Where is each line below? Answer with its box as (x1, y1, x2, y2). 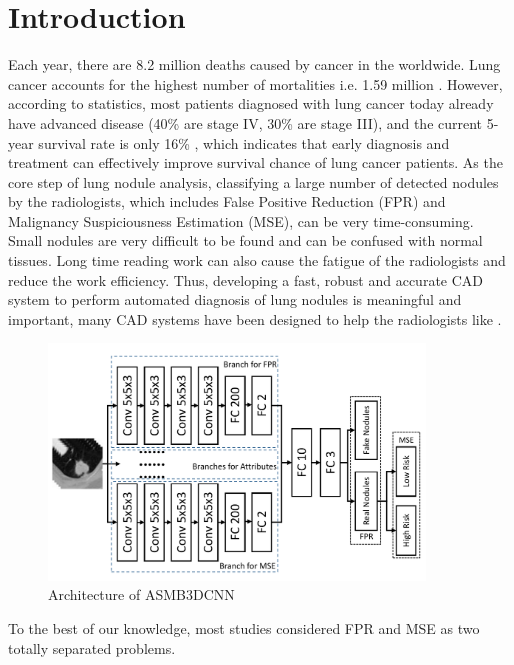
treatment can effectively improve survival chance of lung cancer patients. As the (8, 152, 503, 173)
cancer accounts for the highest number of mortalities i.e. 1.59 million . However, (8, 73, 503, 94)
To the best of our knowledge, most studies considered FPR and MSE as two (8, 617, 480, 638)
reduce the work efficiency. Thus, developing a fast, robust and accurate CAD (8, 269, 484, 290)
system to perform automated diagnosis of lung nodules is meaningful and (8, 289, 462, 310)
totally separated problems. (8, 637, 176, 658)
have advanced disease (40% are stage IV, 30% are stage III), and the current (8, 112, 483, 133)
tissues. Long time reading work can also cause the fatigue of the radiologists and (8, 250, 506, 271)
